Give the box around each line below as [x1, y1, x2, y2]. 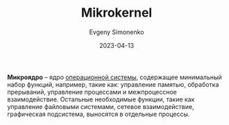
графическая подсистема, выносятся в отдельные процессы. [7, 110, 190, 118]
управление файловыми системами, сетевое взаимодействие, [7, 102, 194, 110]
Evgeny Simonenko [89, 28, 144, 36]
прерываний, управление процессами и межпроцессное [7, 87, 177, 96]
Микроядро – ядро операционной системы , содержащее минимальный [7, 73, 222, 81]
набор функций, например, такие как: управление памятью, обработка [7, 80, 219, 88]
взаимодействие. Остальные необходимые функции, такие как [7, 95, 195, 103]
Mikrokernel [80, 5, 153, 21]
